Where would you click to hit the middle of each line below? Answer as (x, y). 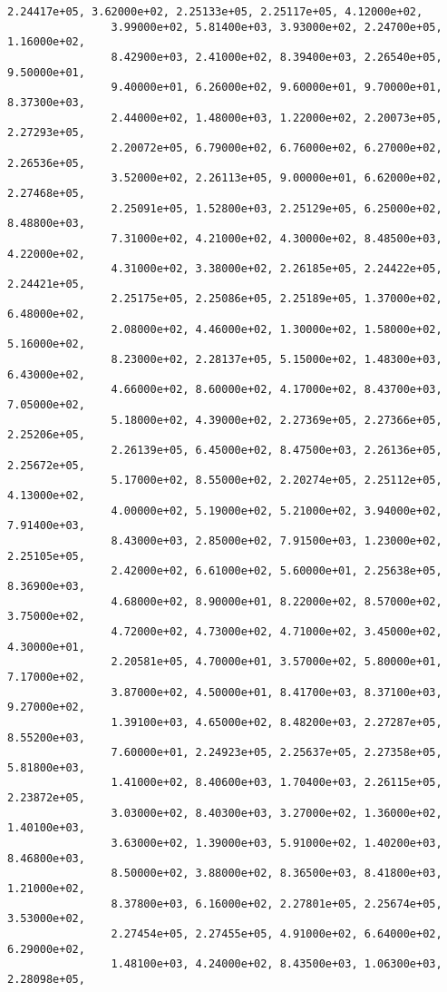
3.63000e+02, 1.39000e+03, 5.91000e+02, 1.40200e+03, (277, 844)
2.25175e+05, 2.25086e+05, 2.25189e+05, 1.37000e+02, (277, 299)
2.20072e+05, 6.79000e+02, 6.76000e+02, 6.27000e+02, (277, 147)
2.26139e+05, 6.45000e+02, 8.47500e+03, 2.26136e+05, (277, 451)
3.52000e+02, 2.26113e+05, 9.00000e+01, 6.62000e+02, (277, 178)
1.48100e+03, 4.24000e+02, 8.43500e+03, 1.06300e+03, (277, 964)
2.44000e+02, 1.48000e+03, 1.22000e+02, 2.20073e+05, (277, 118)
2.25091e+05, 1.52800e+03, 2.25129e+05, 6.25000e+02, (277, 208)
